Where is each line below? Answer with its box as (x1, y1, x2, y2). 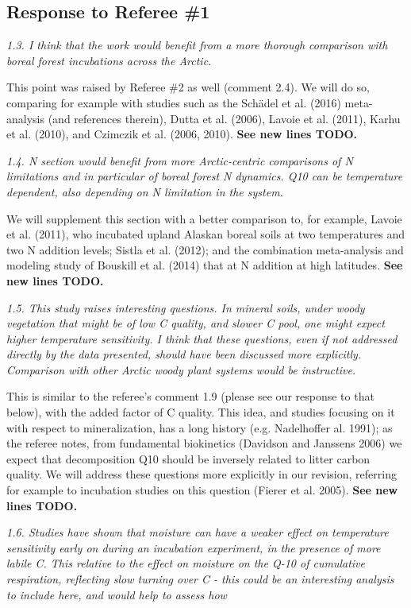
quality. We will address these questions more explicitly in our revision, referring (6, 466, 397, 482)
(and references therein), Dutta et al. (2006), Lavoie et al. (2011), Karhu (48, 110, 401, 126)
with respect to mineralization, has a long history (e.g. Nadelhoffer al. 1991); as (6, 419, 393, 436)
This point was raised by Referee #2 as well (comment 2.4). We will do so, (6, 79, 370, 95)
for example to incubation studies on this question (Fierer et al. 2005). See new (6, 482, 398, 498)
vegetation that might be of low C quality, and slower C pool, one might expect (6, 315, 385, 331)
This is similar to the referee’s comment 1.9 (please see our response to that (6, 388, 375, 405)
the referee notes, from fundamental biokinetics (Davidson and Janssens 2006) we (6, 435, 402, 451)
